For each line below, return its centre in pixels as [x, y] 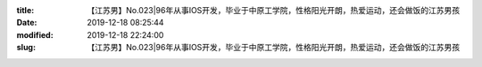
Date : [27, 23]
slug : [26, 48]
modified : [35, 34]
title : [25, 10]
